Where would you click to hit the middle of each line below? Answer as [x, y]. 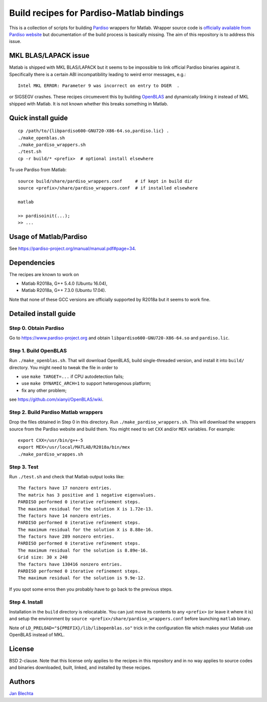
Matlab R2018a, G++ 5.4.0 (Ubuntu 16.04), [65, 283]
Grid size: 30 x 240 [43, 557]
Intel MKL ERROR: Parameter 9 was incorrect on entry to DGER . [99, 86]
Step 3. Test [24, 467]
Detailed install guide [43, 313]
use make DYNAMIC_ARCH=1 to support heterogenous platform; [86, 383]
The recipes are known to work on [44, 274]
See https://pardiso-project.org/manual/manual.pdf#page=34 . [72, 248]
